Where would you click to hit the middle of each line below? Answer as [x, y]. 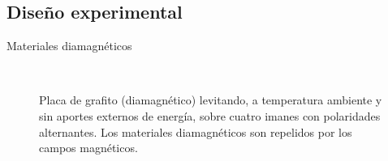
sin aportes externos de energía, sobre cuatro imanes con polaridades [210, 115]
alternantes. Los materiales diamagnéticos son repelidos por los [196, 131]
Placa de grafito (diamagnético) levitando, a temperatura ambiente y [211, 100]
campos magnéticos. [88, 148]
